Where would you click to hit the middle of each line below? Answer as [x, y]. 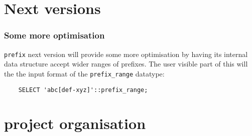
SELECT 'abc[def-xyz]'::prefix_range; [83, 90]
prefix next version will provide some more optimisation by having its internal [126, 54]
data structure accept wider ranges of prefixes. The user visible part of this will [126, 64]
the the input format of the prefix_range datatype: [84, 73]
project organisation [75, 123]
